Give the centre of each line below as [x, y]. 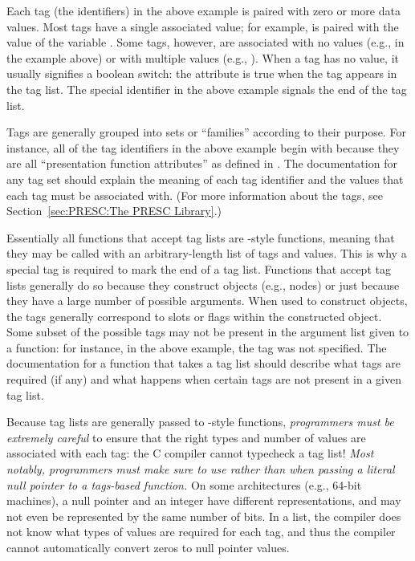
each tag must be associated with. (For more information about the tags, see [195, 195]
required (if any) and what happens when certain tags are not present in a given [204, 379]
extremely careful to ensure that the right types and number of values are [186, 437]
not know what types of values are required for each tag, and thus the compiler [201, 532]
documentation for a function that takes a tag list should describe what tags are [203, 363]
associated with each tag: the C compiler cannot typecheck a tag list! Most [190, 453]
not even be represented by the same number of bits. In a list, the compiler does [204, 516]
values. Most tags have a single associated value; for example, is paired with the [203, 26]
